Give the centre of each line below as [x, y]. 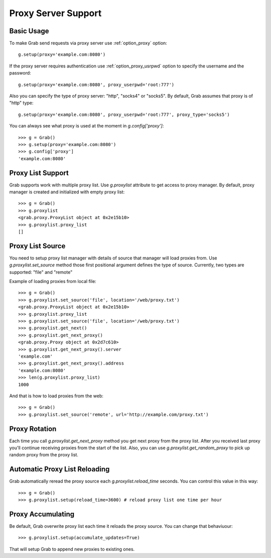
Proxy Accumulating [42, 514]
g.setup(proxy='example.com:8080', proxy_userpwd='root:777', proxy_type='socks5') [124, 114]
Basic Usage [29, 31]
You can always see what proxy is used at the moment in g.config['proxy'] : [87, 126]
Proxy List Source [37, 246]
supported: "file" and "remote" [41, 272]
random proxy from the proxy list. [44, 455]
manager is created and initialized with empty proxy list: [67, 192]
